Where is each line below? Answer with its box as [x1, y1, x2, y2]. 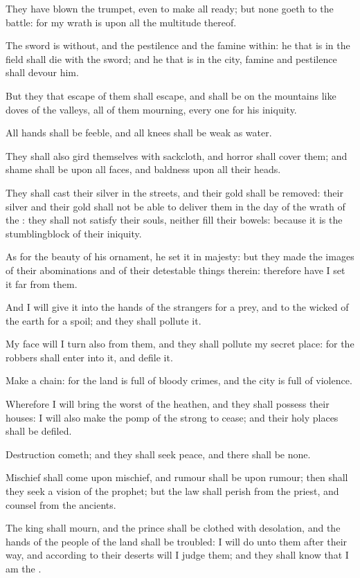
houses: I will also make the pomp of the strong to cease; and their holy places [6, 410, 339, 424]
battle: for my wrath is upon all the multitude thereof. [6, 15, 237, 29]
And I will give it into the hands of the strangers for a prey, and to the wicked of [6, 300, 349, 314]
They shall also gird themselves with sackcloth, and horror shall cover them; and [6, 148, 348, 163]
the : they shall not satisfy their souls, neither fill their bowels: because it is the [6, 213, 343, 227]
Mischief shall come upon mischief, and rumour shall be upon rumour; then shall [6, 470, 348, 485]
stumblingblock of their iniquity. [6, 226, 142, 240]
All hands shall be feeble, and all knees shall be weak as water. [6, 125, 272, 140]
